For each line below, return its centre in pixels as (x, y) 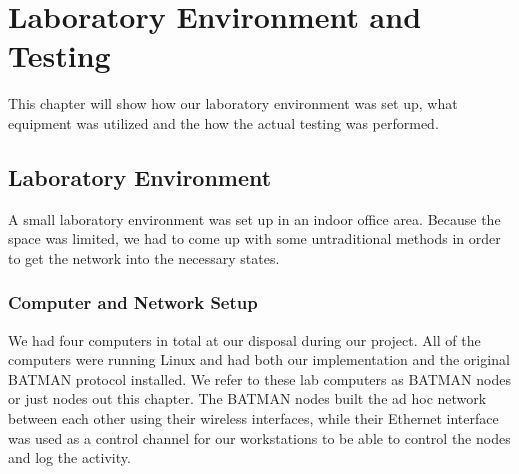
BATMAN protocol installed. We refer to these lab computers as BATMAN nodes (259, 378)
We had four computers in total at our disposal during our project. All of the (244, 339)
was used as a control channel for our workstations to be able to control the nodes (259, 437)
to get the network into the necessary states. (144, 257)
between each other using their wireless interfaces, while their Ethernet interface (253, 418)
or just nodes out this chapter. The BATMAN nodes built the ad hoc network (247, 398)
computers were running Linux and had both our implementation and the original (259, 359)
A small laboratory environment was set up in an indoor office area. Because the (254, 218)
